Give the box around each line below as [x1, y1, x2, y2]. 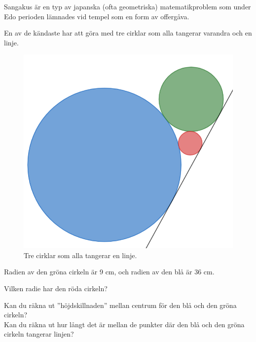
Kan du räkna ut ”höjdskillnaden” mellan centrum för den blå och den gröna [4, 300, 237, 310]
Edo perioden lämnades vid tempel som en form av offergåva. [4, 11, 189, 21]
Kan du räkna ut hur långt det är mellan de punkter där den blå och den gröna [4, 319, 245, 329]
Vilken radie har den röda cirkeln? [4, 283, 108, 293]
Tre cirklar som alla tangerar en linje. [24, 250, 137, 260]
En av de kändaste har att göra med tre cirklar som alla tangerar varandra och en [4, 28, 252, 38]
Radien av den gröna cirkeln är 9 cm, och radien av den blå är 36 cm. [4, 266, 215, 277]
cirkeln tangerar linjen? [4, 329, 74, 339]
